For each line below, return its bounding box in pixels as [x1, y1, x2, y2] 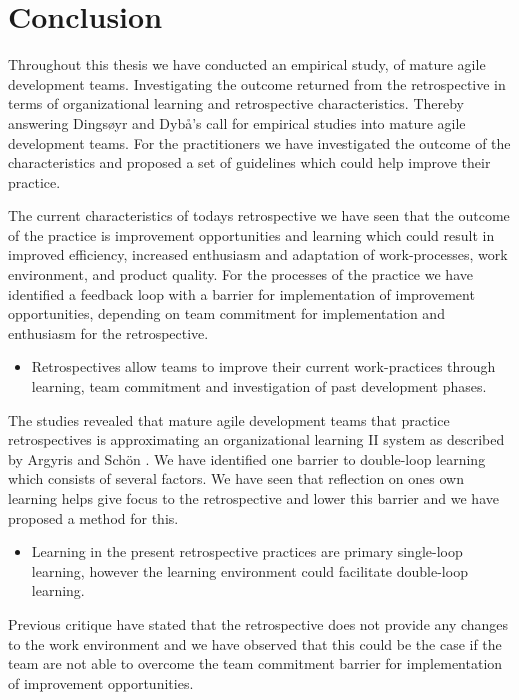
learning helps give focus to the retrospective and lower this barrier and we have [8, 488, 499, 508]
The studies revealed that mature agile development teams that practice [8, 409, 450, 430]
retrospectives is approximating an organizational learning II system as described [8, 429, 505, 450]
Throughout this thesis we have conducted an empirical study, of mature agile [8, 54, 486, 75]
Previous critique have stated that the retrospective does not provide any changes [8, 613, 509, 634]
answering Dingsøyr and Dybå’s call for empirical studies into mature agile [8, 112, 466, 133]
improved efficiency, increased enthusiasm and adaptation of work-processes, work [8, 244, 508, 265]
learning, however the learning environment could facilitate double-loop [31, 560, 468, 581]
